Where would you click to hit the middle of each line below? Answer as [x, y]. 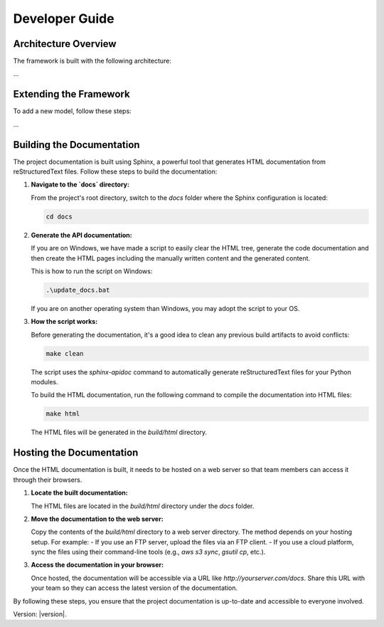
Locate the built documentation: [79, 493]
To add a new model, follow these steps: [72, 111]
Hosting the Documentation [76, 453]
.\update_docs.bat [78, 290]
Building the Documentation [76, 145]
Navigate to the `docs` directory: [80, 184]
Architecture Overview [65, 44]
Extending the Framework [72, 94]
